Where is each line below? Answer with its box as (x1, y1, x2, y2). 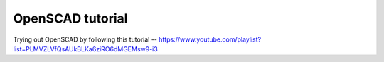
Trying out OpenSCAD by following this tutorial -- (13, 35, 158, 44)
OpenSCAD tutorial (13, 11, 128, 26)
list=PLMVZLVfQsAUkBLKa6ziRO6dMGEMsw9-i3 (13, 44, 158, 53)
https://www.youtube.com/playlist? (159, 35, 262, 44)
